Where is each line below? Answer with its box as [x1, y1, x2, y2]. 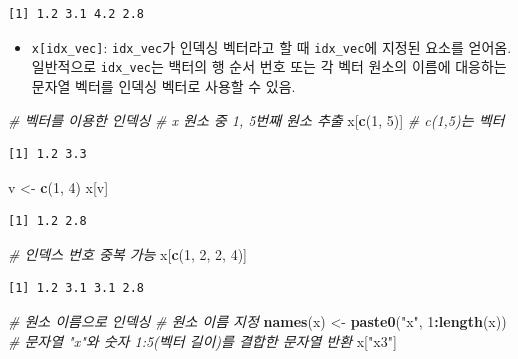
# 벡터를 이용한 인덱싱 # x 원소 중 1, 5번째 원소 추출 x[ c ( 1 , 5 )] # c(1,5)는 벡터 [8, 109, 505, 130]
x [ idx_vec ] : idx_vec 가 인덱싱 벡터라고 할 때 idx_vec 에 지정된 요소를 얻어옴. [31, 36, 512, 57]
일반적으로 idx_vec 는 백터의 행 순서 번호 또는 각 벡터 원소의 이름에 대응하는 [31, 56, 507, 77]
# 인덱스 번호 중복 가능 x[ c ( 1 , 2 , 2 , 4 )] [8, 243, 248, 264]
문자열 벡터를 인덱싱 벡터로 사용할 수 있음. [31, 75, 296, 96]
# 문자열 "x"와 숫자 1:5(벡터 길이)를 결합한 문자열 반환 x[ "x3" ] [8, 330, 397, 351]
